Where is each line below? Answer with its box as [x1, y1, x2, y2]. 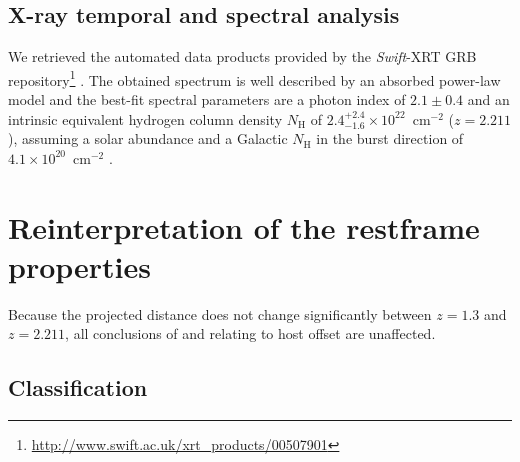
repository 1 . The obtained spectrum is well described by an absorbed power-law [8, 66, 501, 90]
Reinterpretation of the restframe [8, 206, 480, 247]
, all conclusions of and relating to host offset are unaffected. [65, 323, 436, 344]
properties [8, 245, 151, 286]
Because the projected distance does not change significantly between [8, 303, 432, 324]
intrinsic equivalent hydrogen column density [8, 108, 283, 129]
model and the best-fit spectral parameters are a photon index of [8, 89, 406, 110]
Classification [8, 372, 148, 403]
